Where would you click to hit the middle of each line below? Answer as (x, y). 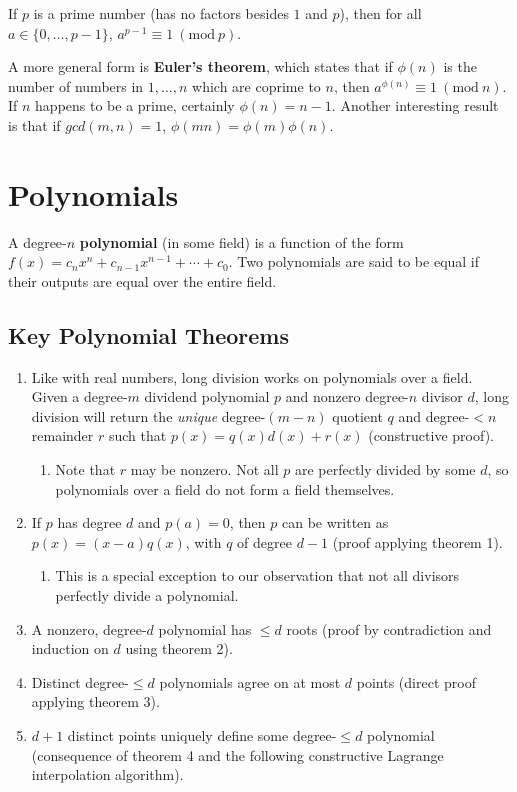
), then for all (380, 13)
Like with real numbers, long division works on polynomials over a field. (252, 376)
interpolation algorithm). (107, 774)
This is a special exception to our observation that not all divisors (257, 575)
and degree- (434, 415)
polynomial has (205, 628)
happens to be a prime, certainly (135, 105)
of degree (264, 541)
